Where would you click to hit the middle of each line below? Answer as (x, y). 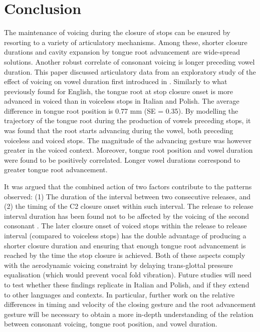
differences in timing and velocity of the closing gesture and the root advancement (130, 304)
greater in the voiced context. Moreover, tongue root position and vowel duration (128, 150)
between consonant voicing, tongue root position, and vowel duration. (111, 324)
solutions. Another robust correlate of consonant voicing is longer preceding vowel (129, 61)
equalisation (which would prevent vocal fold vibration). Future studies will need (128, 275)
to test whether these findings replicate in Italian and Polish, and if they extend (127, 284)
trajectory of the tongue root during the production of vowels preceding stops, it (127, 120)
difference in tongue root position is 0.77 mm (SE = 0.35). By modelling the (121, 110)
